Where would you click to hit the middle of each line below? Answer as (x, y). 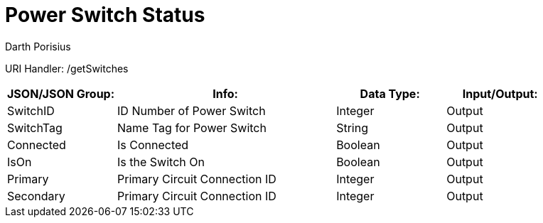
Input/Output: (500, 93)
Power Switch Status (105, 15)
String (352, 127)
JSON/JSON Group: (61, 93)
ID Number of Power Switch (192, 110)
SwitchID (31, 110)
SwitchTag (35, 127)
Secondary (36, 196)
